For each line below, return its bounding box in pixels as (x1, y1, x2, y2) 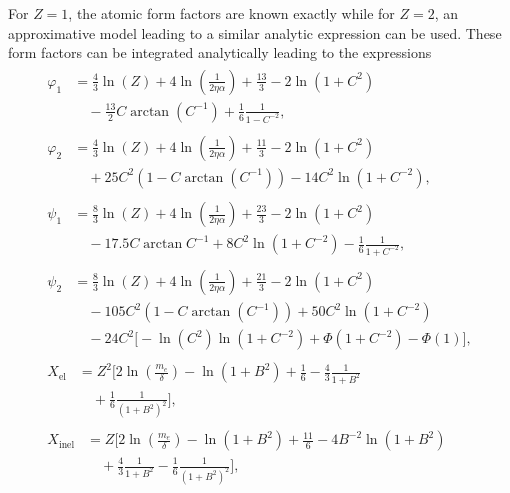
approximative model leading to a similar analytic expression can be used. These (8, 22, 502, 43)
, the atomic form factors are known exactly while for (68, 3, 395, 23)
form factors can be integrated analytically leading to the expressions (8, 42, 432, 63)
